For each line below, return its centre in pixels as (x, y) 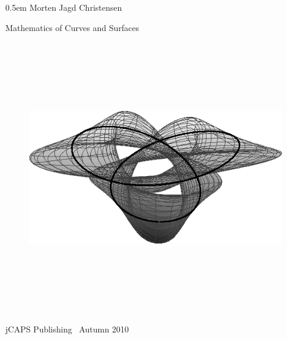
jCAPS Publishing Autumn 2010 (67, 329)
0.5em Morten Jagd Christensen (64, 7)
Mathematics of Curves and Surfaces (72, 27)
